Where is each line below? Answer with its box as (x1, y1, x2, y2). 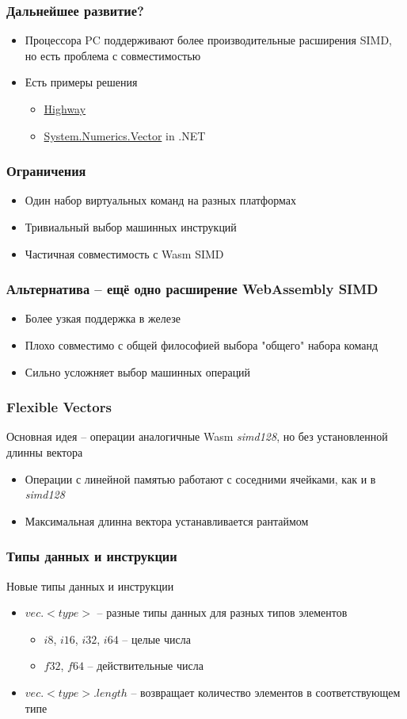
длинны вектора (6, 444, 83, 460)
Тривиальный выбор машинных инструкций (25, 219, 237, 235)
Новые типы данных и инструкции (6, 577, 174, 594)
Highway (44, 101, 86, 117)
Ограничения (6, 161, 86, 181)
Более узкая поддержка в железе (25, 310, 181, 327)
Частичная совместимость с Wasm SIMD (25, 245, 224, 262)
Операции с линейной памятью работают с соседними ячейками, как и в (25, 470, 376, 487)
